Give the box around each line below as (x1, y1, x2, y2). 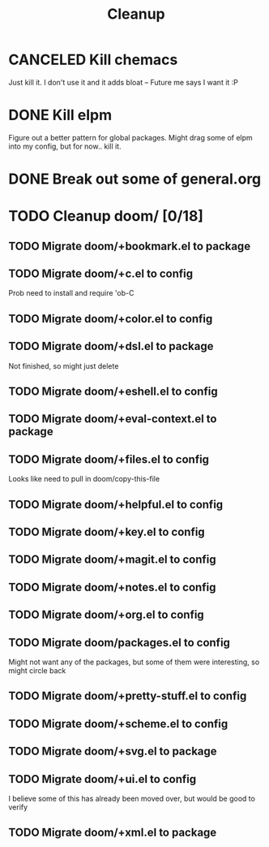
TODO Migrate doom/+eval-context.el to (8, 412, 217, 426)
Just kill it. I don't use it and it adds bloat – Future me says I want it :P (8, 77, 239, 87)
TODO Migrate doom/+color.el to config (8, 312, 213, 326)
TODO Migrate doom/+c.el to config (8, 267, 194, 281)
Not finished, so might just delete (8, 361, 119, 370)
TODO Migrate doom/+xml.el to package (8, 826, 217, 840)
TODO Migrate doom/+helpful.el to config (8, 497, 224, 512)
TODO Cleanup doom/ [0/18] (8, 207, 204, 226)
